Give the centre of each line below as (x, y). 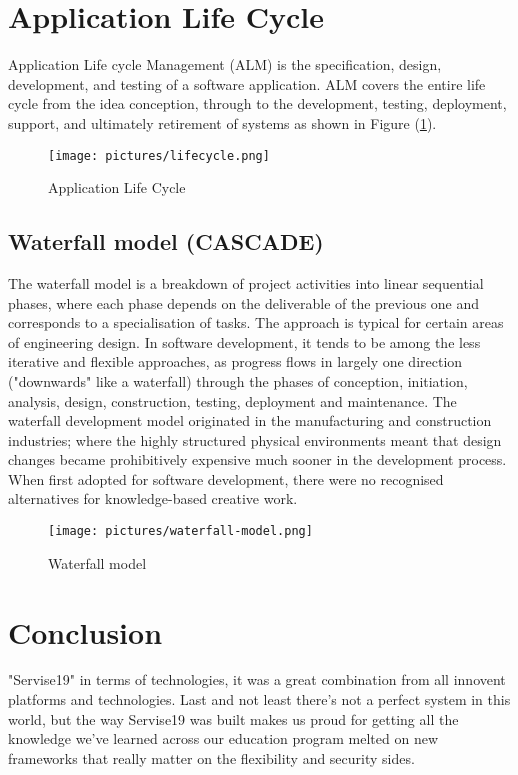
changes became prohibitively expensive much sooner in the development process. (257, 459)
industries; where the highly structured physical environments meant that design (255, 439)
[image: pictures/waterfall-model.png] (180, 531)
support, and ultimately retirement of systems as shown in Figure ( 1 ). (222, 122)
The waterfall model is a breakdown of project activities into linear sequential (246, 282)
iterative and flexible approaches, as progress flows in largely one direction (235, 361)
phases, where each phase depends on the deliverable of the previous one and (244, 302)
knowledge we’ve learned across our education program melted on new (223, 738)
